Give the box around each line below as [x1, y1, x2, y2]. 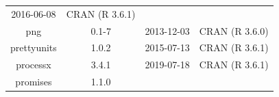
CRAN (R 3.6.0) [199, 23, 269, 38]
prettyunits [10, 40, 57, 55]
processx [16, 57, 51, 72]
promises [15, 74, 52, 89]
